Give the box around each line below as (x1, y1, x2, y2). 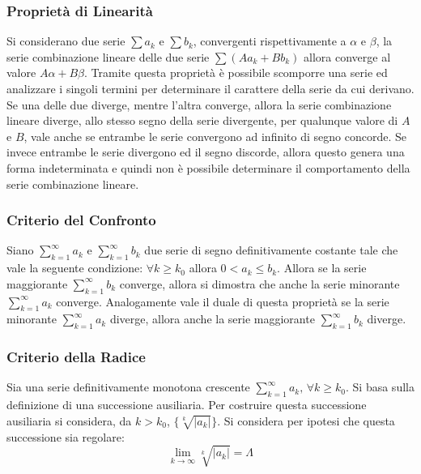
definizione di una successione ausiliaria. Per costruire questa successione (6, 396, 367, 413)
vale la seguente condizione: (6, 259, 143, 276)
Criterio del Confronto (6, 210, 156, 230)
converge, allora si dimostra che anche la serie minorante (119, 275, 400, 292)
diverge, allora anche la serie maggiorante (109, 310, 315, 327)
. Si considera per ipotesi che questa (217, 412, 395, 429)
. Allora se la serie (277, 259, 367, 276)
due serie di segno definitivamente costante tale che (144, 241, 398, 258)
